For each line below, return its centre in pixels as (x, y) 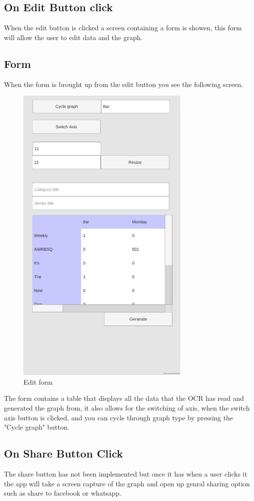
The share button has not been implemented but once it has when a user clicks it (126, 474)
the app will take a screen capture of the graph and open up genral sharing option (127, 483)
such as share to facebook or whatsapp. (63, 493)
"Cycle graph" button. (37, 427)
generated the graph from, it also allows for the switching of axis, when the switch (127, 408)
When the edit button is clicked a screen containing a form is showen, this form (123, 28)
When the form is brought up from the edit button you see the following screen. (124, 84)
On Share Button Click (63, 453)
